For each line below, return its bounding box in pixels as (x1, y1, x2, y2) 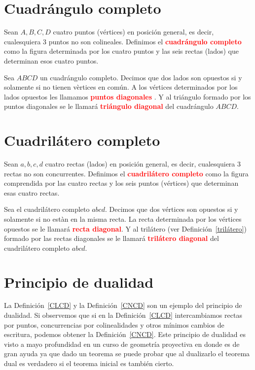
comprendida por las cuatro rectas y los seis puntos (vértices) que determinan (4, 178, 239, 188)
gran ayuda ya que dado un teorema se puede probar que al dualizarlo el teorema (4, 348, 250, 359)
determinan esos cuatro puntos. (4, 55, 99, 66)
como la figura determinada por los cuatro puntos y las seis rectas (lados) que (4, 46, 239, 56)
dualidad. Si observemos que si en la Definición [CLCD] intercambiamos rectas (4, 310, 242, 320)
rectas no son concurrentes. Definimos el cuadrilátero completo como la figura (4, 168, 249, 178)
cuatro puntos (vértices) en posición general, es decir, (53, 27, 214, 37)
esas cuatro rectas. (4, 187, 60, 198)
